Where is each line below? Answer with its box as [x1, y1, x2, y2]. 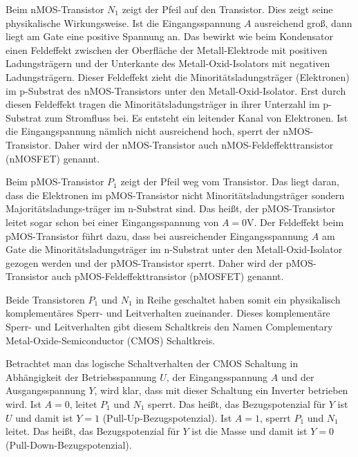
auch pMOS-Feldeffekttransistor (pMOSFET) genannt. [51, 269, 284, 283]
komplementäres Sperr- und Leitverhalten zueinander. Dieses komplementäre [6, 306, 330, 320]
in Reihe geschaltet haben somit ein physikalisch [135, 292, 341, 306]
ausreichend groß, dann [254, 15, 352, 30]
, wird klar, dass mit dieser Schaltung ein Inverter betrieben [94, 383, 348, 398]
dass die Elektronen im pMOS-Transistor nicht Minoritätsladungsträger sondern [6, 187, 345, 202]
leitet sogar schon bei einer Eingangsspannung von [6, 214, 219, 229]
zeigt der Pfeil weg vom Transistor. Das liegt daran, [120, 174, 339, 189]
